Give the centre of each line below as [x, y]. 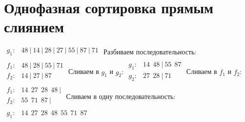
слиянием [34, 27]
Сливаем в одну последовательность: [121, 96]
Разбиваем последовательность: [150, 52]
